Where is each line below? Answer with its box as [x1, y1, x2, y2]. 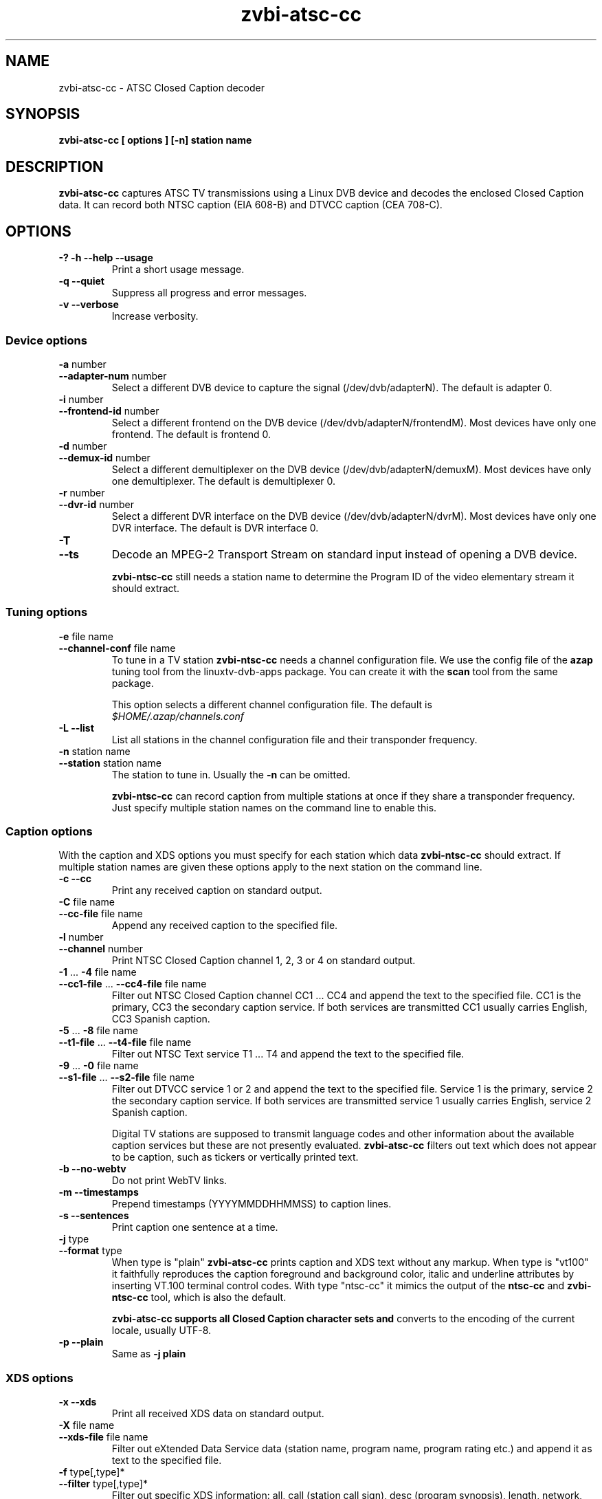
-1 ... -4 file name [58, 966, 137, 978]
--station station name [58, 756, 161, 769]
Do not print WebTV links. [111, 1174, 227, 1187]
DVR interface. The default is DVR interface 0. [111, 521, 319, 534]
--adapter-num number [58, 369, 167, 382]
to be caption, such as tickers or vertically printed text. [111, 1151, 359, 1163]
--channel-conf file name [58, 642, 176, 654]
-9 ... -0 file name [58, 1060, 139, 1072]
